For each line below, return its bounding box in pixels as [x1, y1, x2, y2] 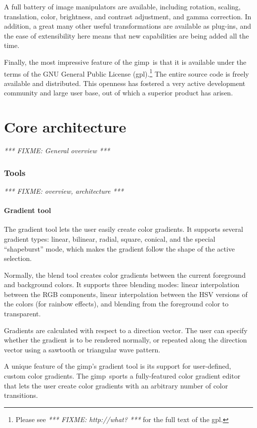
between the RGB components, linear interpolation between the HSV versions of [4, 289, 248, 299]
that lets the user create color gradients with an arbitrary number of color [4, 380, 228, 390]
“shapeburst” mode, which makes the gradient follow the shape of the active [4, 243, 235, 254]
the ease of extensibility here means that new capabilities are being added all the [4, 30, 249, 41]
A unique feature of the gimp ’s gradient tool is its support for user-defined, [4, 361, 231, 371]
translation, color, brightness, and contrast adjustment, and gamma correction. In [4, 11, 252, 21]
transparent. [4, 308, 41, 319]
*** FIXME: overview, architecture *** [4, 185, 124, 196]
